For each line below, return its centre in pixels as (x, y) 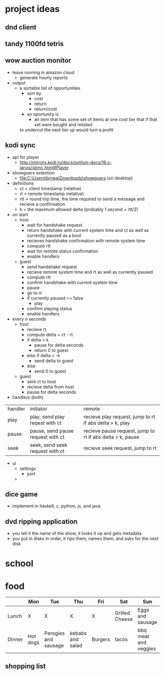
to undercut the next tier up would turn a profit (67, 130)
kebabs (78, 633)
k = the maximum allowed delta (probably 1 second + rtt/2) (79, 209)
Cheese (124, 619)
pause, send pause (52, 431)
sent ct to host (41, 381)
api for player (26, 157)
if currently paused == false (55, 298)
